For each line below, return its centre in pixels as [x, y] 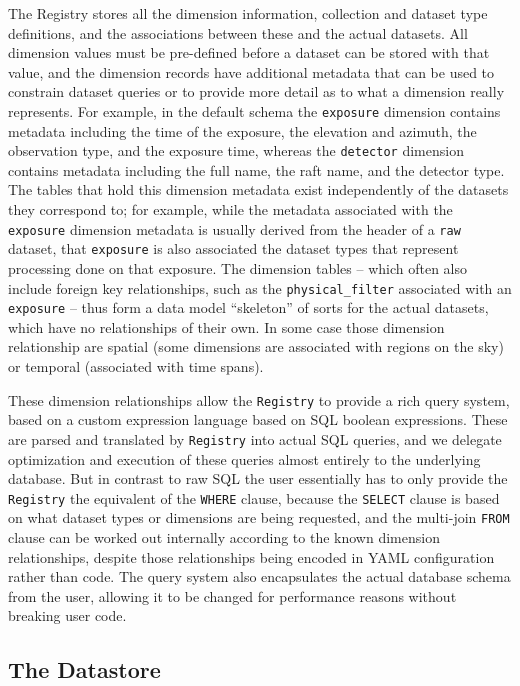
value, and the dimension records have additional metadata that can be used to [251, 71]
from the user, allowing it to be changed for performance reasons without [232, 595]
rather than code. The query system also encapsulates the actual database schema [259, 576]
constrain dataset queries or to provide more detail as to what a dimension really [256, 91]
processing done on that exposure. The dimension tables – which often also [238, 267]
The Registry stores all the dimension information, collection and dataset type [248, 13]
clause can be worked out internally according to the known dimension [224, 537]
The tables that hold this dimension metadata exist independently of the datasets [258, 189]
